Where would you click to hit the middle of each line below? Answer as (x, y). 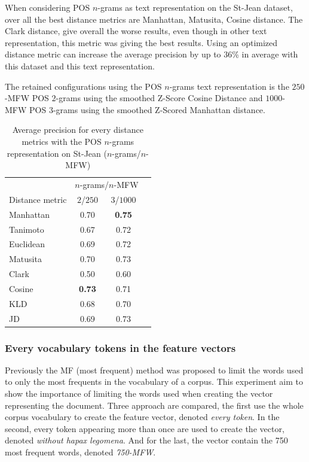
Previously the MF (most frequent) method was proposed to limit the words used (154, 370)
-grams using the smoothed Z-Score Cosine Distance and (159, 98)
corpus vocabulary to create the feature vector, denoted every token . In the (142, 417)
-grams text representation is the (229, 86)
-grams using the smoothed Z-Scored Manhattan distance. (159, 109)
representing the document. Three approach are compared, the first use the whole (154, 405)
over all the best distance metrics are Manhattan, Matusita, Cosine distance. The (154, 19)
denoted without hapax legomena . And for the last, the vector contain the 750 (146, 440)
